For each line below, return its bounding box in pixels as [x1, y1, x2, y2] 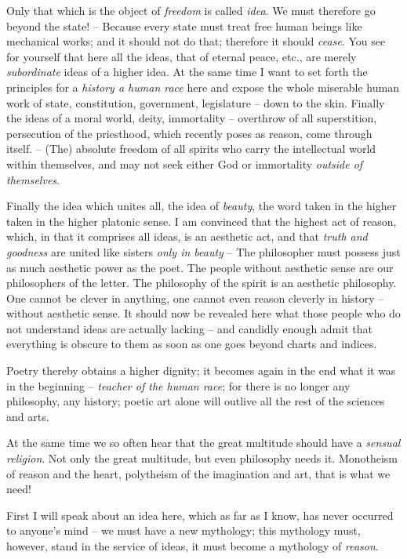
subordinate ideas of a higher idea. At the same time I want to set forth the [6, 64, 368, 80]
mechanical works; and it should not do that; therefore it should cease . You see [6, 33, 386, 49]
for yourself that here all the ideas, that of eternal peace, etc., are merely [6, 48, 357, 64]
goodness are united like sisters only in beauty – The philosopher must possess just [6, 243, 401, 260]
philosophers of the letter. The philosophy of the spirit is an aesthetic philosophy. [6, 274, 397, 291]
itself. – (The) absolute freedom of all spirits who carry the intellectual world [6, 140, 376, 157]
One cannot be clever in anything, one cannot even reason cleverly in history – [6, 289, 384, 306]
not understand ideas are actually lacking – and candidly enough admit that [6, 320, 372, 336]
